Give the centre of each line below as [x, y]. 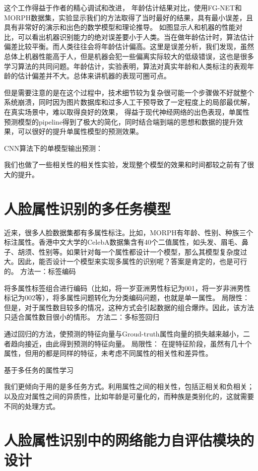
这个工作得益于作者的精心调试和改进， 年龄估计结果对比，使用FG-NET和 [123, 7]
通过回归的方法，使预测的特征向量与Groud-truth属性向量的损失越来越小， [124, 333]
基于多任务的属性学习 [39, 370]
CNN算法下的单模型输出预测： [54, 148]
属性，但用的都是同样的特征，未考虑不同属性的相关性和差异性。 [108, 353]
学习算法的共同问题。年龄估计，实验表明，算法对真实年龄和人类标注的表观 [126, 66]
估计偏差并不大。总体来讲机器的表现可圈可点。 [94, 76]
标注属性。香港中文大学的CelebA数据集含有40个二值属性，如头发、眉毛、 [123, 242]
